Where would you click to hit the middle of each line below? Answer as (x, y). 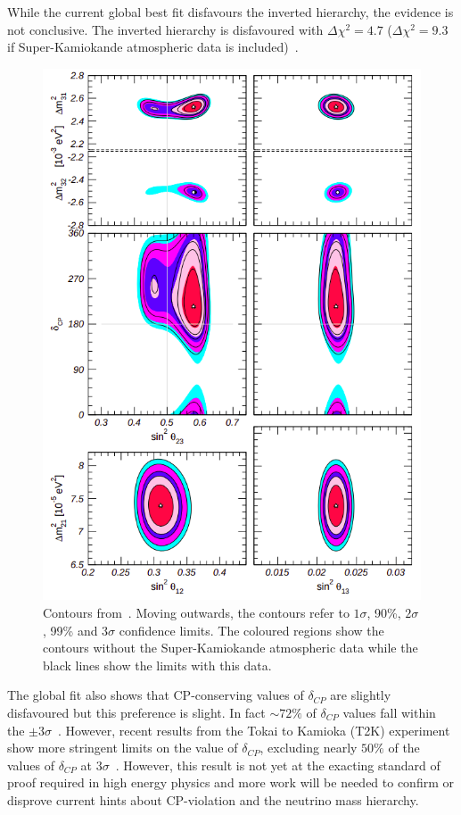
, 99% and (70, 630)
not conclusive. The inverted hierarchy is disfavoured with (165, 29)
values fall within (389, 712)
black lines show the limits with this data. (157, 665)
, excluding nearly (309, 748)
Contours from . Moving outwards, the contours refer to (196, 612)
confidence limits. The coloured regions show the (251, 630)
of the (404, 748)
